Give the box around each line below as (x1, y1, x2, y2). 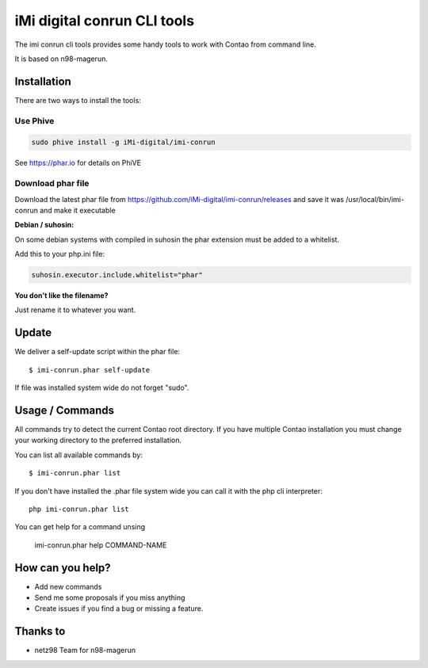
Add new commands (34, 582, 102, 591)
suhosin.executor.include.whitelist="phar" (31, 270, 204, 280)
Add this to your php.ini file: (14, 250, 105, 259)
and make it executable (40, 205, 116, 215)
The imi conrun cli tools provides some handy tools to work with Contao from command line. (14, 40, 316, 49)
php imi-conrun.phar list (29, 504, 130, 513)
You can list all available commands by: (14, 450, 143, 460)
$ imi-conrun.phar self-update (29, 365, 151, 374)
